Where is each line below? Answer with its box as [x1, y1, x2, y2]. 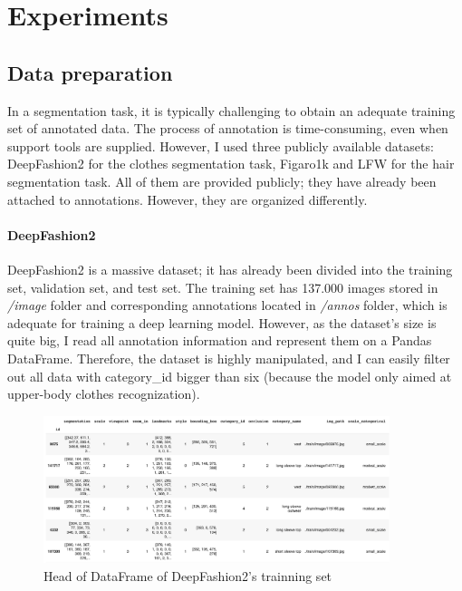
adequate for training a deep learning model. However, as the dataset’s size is [7, 313, 437, 332]
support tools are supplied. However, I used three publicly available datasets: [7, 136, 434, 155]
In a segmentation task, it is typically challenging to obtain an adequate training [7, 101, 456, 120]
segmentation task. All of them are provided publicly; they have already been [7, 171, 437, 190]
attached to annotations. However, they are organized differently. [7, 189, 368, 208]
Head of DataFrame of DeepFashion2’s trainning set [43, 566, 332, 585]
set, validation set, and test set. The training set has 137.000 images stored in [7, 277, 438, 296]
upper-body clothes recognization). [7, 384, 200, 403]
